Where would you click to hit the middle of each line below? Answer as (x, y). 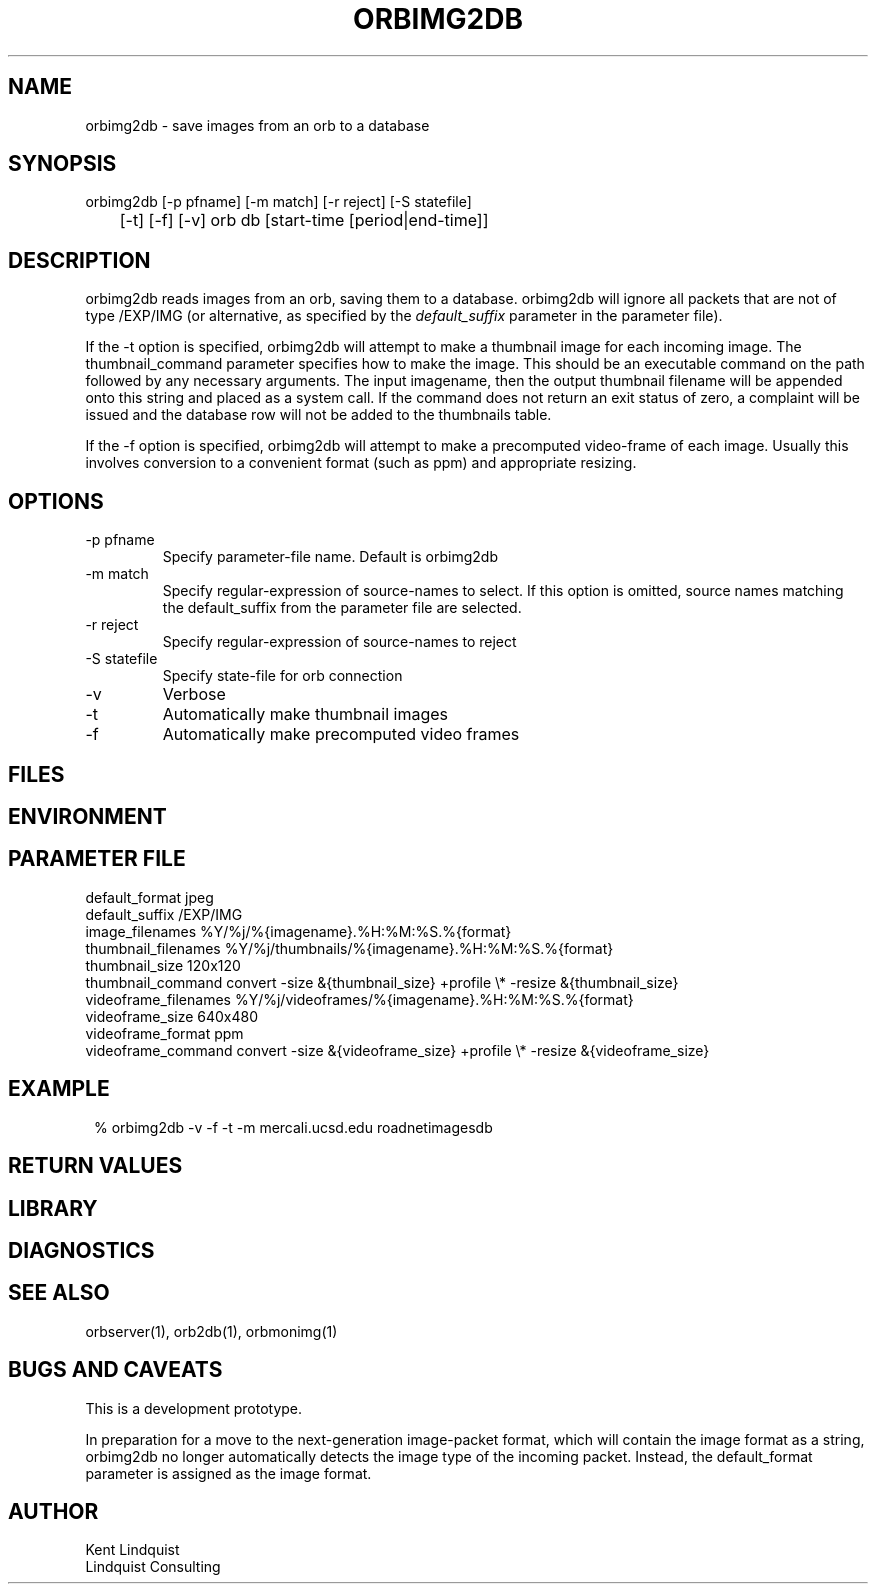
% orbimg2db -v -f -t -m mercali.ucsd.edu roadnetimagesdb (293, 1127)
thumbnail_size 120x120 (163, 965)
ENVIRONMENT (87, 816)
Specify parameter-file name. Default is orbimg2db (330, 557)
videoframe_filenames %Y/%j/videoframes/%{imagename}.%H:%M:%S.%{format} (359, 999)
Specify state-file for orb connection (282, 676)
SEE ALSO (59, 1293)
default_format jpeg (149, 897)
